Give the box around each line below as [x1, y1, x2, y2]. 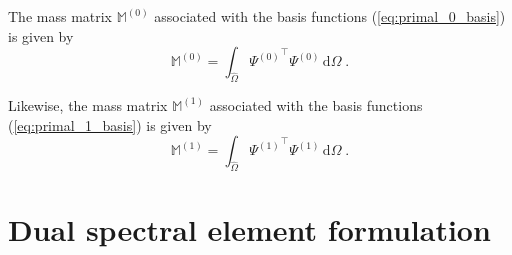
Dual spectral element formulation [8, 209, 491, 250]
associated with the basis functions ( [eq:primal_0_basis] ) [154, 6, 506, 26]
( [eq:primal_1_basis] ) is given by [8, 114, 212, 135]
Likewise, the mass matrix [8, 94, 168, 115]
